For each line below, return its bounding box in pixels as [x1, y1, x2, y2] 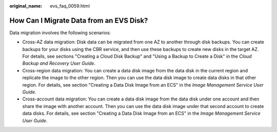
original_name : [9, 3, 43, 9]
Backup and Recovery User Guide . [22, 60, 96, 66]
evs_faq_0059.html [50, 3, 90, 9]
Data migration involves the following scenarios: [9, 30, 111, 36]
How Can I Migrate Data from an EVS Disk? [9, 16, 148, 25]
